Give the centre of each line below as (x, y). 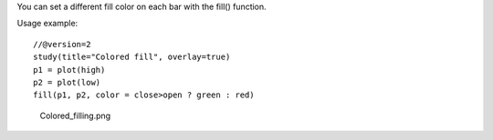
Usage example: (47, 24)
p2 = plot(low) (67, 82)
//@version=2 (62, 44)
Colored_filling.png (75, 115)
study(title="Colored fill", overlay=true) (132, 57)
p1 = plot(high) (69, 70)
